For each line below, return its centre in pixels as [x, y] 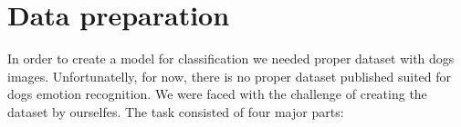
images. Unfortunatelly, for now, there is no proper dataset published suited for [230, 76]
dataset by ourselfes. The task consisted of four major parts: [176, 111]
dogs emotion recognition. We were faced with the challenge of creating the [217, 94]
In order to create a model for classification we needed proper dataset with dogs [231, 59]
